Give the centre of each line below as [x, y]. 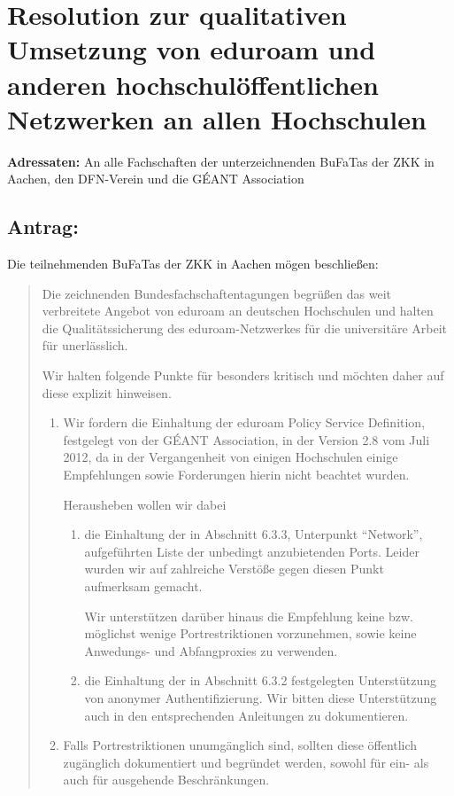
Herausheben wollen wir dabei [145, 504]
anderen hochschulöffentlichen [193, 84]
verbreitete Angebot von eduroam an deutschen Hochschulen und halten [238, 311]
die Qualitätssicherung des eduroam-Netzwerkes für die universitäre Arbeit [245, 328]
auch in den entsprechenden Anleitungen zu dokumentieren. [246, 715]
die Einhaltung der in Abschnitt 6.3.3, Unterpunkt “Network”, [254, 534]
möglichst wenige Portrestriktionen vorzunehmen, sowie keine [250, 633]
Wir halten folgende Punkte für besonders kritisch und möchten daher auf [243, 375]
